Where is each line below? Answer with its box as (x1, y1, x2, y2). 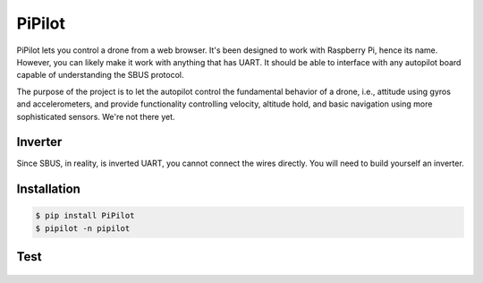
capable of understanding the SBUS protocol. (16, 70, 184, 81)
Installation (16, 182, 80, 197)
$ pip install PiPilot (35, 210, 135, 221)
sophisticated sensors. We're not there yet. (16, 111, 175, 122)
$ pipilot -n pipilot (35, 223, 131, 233)
